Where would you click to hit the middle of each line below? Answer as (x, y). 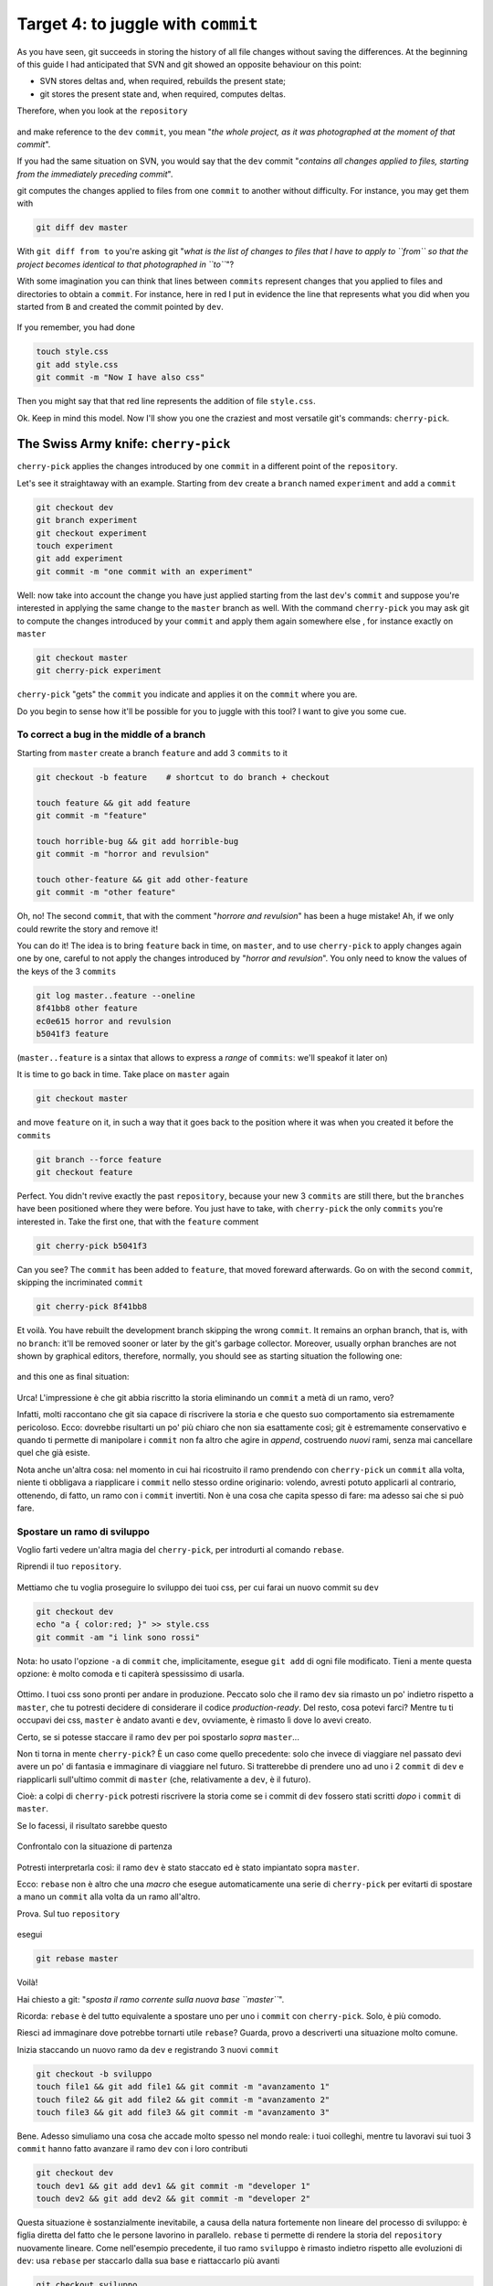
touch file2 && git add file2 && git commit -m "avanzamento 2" (183, 2099)
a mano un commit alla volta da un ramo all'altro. (109, 1896)
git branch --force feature (99, 1159)
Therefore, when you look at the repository (102, 111)
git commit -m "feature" (92, 815)
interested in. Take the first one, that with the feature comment (138, 1222)
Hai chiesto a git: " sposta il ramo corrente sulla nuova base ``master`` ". (151, 1999)
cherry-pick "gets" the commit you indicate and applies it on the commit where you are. (187, 694)
